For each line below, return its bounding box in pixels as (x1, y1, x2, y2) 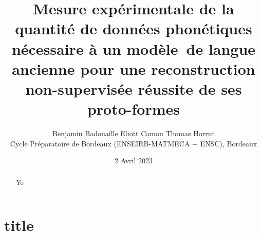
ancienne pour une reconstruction (12, 58, 255, 79)
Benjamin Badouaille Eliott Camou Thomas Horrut (52, 128, 215, 139)
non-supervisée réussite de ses (25, 78, 242, 99)
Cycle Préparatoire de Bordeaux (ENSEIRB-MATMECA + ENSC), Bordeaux (10, 138, 257, 148)
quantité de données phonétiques (15, 18, 252, 39)
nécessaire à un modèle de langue (11, 38, 256, 59)
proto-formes (87, 98, 180, 119)
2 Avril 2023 (115, 155, 153, 166)
